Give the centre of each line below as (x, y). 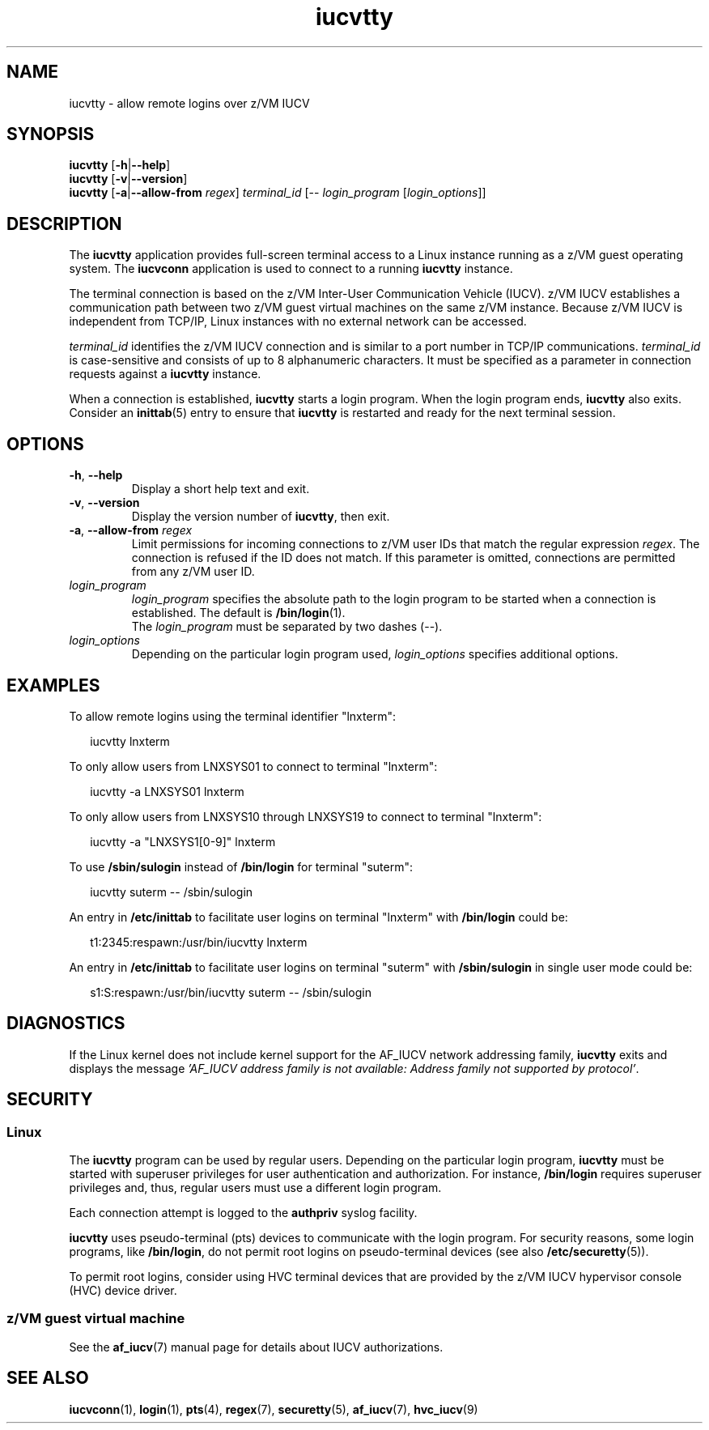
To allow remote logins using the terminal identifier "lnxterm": (232, 716)
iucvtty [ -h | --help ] (120, 165)
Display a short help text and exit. (221, 489)
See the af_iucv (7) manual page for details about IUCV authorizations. (256, 1347)
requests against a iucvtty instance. (165, 374)
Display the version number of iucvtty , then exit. (261, 517)
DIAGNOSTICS (66, 1024)
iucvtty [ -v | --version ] (128, 179)
